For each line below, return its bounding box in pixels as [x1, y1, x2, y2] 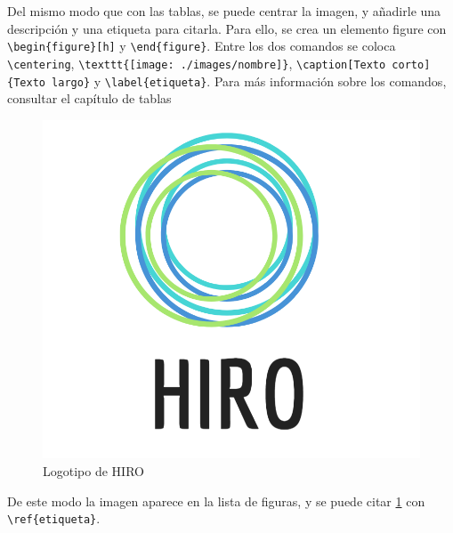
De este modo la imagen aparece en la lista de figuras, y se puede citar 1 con [7, 491, 425, 510]
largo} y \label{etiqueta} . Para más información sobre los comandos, [52, 71, 447, 90]
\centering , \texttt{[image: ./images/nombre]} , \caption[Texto [7, 53, 386, 72]
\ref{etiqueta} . [7, 509, 101, 528]
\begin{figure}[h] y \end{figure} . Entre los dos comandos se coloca [7, 36, 396, 55]
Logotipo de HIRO [43, 462, 144, 480]
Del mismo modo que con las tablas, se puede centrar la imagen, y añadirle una [7, 2, 441, 20]
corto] [392, 58, 431, 71]
